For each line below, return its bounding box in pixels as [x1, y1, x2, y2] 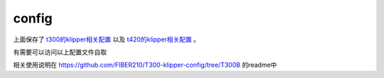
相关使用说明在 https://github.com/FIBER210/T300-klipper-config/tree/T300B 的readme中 [13, 60, 277, 70]
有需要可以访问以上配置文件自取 [13, 48, 107, 56]
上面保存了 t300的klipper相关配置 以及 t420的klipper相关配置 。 [13, 35, 201, 44]
